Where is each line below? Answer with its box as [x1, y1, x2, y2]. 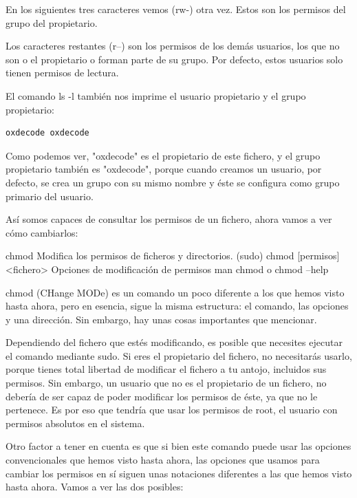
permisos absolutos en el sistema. [6, 415, 145, 430]
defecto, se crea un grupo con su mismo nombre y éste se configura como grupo [6, 175, 340, 189]
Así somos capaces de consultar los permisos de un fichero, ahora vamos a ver [6, 212, 332, 226]
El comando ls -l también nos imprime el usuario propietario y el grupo [6, 88, 306, 102]
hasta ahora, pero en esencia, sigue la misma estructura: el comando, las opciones [6, 299, 349, 313]
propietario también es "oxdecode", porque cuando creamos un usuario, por [6, 162, 322, 176]
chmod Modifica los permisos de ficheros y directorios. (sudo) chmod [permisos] [6, 248, 340, 263]
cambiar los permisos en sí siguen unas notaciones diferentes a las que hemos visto [6, 466, 352, 480]
